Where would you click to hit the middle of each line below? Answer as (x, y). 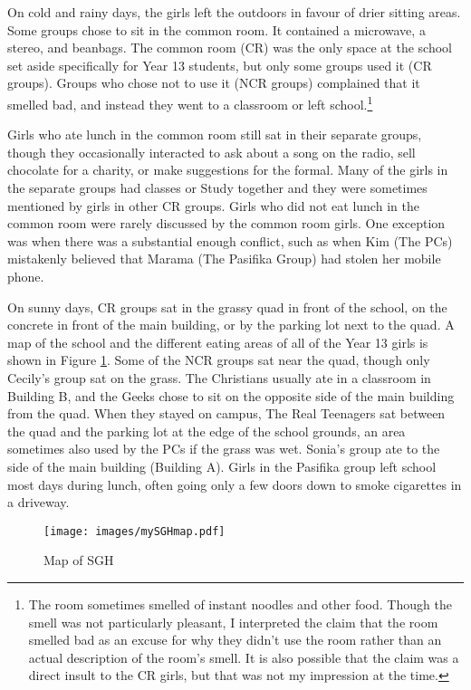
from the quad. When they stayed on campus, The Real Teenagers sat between (226, 413)
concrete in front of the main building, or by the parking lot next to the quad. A (231, 325)
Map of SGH (79, 560)
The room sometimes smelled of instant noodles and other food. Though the (240, 604)
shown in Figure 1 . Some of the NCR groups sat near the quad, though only (219, 360)
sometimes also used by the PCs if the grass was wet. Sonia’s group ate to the (224, 449)
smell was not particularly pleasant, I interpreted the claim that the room (233, 622)
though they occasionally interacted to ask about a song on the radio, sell (211, 152)
